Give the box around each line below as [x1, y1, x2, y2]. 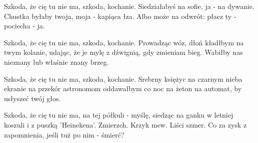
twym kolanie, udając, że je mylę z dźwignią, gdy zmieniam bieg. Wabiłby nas [4, 47, 243, 57]
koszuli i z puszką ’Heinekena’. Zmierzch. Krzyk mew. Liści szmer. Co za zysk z [4, 119, 247, 130]
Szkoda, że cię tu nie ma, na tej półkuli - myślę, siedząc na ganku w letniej [4, 110, 233, 120]
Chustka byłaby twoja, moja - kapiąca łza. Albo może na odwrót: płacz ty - [4, 10, 236, 21]
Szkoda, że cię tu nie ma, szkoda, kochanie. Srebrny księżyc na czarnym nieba [4, 73, 242, 84]
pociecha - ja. [4, 20, 45, 31]
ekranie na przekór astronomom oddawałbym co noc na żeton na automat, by [4, 83, 242, 94]
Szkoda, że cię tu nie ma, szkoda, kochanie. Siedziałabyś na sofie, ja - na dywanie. [4, 1, 254, 11]
